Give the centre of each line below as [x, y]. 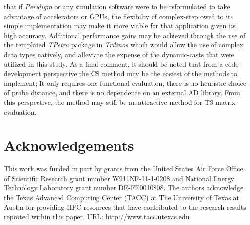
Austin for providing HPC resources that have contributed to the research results [125, 207]
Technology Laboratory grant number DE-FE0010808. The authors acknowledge [124, 188]
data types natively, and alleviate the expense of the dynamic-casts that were [119, 54]
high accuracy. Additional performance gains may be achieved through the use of [125, 35]
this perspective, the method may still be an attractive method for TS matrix [120, 102]
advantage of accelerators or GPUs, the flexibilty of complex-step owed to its [119, 16]
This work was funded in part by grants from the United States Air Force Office [124, 169]
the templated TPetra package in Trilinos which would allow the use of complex [124, 45]
